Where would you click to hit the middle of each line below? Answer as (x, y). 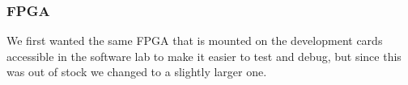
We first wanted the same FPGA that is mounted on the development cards (195, 40)
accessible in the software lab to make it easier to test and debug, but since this (204, 56)
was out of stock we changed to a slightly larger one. (137, 72)
